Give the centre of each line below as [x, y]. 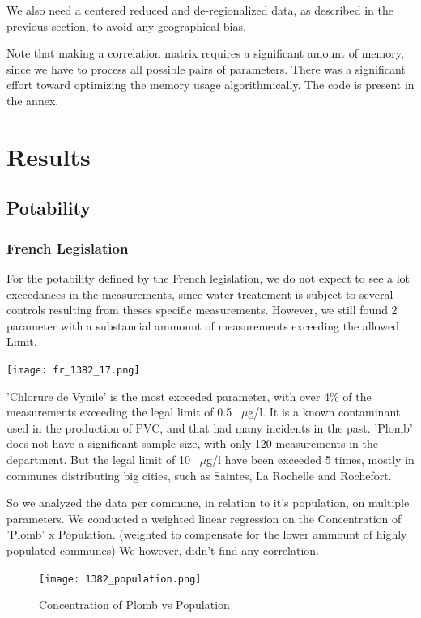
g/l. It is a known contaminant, [326, 412]
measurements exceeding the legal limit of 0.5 [119, 412]
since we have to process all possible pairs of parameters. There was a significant [206, 68]
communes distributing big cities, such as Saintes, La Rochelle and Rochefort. [199, 475]
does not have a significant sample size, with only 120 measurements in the [192, 443]
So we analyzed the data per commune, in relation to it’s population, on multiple [208, 503]
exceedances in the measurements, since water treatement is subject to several [200, 294]
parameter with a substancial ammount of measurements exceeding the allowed [203, 325]
